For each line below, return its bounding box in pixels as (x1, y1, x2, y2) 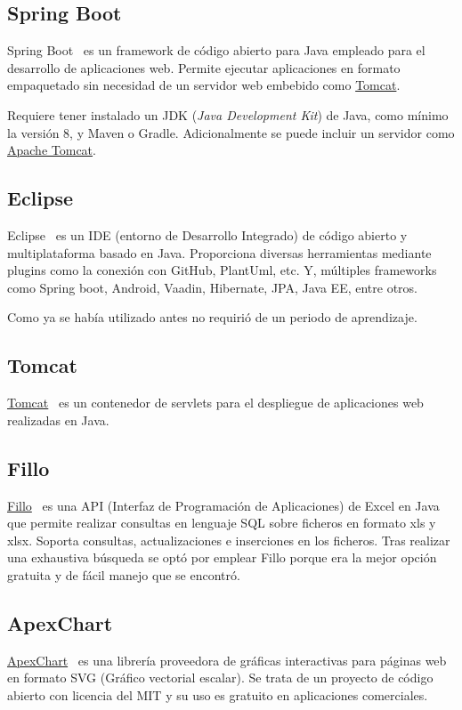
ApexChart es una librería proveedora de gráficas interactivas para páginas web (7, 650, 447, 669)
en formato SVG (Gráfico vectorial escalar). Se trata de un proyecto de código (7, 668, 434, 687)
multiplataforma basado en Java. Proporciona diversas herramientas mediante (7, 243, 432, 262)
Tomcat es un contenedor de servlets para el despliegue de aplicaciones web (7, 393, 424, 412)
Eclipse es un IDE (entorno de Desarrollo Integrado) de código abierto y (7, 225, 408, 244)
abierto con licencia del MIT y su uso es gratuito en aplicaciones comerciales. (7, 685, 428, 704)
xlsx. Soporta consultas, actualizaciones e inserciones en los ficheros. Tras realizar (7, 530, 450, 549)
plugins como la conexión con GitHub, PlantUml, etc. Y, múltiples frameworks (7, 261, 437, 279)
